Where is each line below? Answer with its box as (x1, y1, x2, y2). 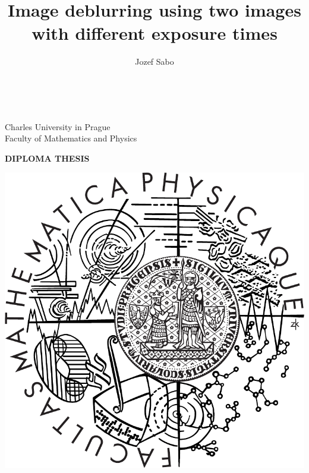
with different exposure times (31, 21, 278, 45)
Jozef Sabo (135, 55, 174, 68)
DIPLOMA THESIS (5, 152, 90, 164)
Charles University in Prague (5, 120, 111, 133)
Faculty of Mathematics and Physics (5, 132, 137, 144)
